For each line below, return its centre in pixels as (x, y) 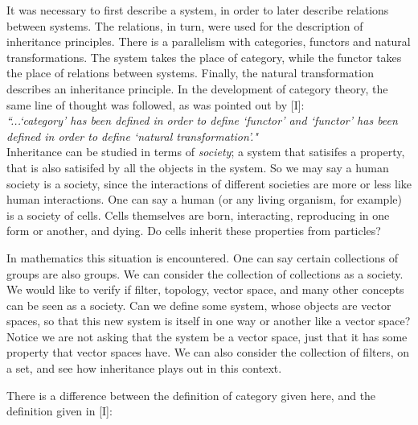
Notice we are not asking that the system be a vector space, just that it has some (207, 336)
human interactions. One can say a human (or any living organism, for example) (204, 199)
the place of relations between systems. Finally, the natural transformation (190, 73)
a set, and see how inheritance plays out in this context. (144, 368)
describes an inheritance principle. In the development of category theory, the (197, 88)
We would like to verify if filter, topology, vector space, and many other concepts (205, 289)
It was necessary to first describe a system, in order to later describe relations (198, 10)
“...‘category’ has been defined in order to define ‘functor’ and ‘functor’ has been (202, 120)
